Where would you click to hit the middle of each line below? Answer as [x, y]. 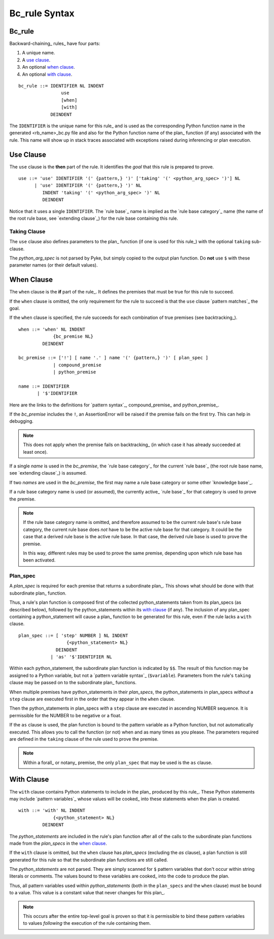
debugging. [22, 421]
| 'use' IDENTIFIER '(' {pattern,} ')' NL [88, 185]
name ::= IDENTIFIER [44, 386]
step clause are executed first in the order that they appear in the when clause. [92, 699]
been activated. [39, 560]
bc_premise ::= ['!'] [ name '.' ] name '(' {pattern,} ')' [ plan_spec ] [113, 358]
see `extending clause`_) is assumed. [48, 473]
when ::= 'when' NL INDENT [52, 329]
